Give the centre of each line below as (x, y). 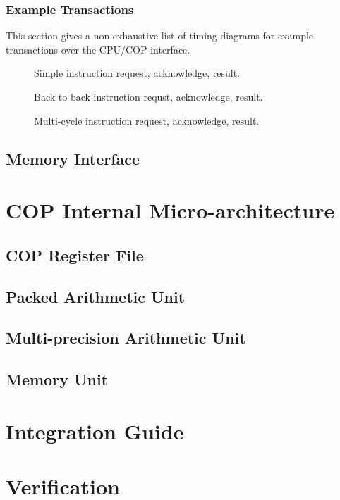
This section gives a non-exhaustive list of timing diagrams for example (160, 36)
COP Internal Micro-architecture (170, 210)
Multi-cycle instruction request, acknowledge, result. (147, 120)
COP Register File (75, 255)
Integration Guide (95, 431)
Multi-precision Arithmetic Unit (126, 338)
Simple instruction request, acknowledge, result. (137, 73)
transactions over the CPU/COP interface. (98, 49)
